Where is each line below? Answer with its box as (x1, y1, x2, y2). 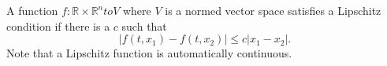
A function (6, 2, 58, 18)
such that (121, 17, 167, 34)
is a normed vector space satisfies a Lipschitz (165, 2, 381, 18)
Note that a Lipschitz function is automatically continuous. (6, 45, 292, 61)
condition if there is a (6, 17, 110, 34)
